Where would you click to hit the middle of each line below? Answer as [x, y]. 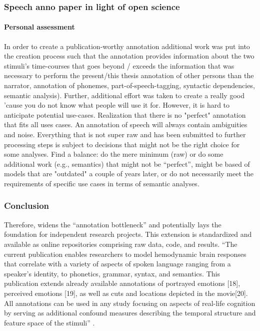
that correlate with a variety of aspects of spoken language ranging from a [117, 264]
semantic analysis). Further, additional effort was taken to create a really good [124, 95]
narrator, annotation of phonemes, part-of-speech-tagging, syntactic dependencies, [129, 85]
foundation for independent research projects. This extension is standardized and [128, 234]
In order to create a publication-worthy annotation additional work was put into [127, 46]
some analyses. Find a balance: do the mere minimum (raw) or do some [114, 154]
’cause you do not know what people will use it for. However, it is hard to [117, 105]
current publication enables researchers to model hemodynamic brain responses [125, 254]
